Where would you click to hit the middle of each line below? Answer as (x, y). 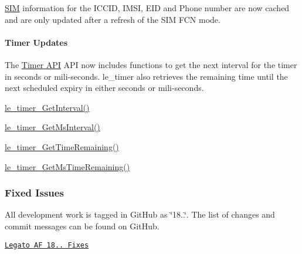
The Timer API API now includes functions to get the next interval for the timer (151, 64)
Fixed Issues (34, 193)
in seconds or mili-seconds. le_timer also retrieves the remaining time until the (146, 76)
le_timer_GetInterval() (47, 107)
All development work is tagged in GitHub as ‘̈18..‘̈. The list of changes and (140, 214)
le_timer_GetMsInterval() (52, 127)
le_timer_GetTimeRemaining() (62, 146)
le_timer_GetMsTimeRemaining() (67, 166)
